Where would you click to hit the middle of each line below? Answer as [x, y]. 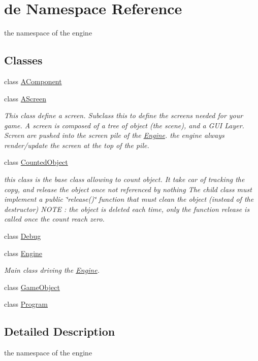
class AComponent [33, 81]
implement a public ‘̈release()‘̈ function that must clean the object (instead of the [129, 199]
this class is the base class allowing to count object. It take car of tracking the [124, 179]
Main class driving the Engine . [52, 270]
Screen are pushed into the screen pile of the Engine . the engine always [114, 135]
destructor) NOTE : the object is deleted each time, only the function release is [127, 209]
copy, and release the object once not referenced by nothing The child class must [128, 189]
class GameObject [32, 287]
